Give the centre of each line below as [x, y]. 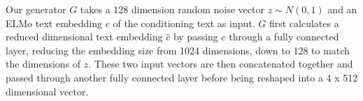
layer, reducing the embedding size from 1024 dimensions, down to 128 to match [178, 50]
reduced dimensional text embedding [84, 37]
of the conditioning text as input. [184, 23]
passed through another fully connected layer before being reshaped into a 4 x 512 [182, 77]
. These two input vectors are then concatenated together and [221, 64]
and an [342, 9]
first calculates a [304, 23]
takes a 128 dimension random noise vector [172, 9]
